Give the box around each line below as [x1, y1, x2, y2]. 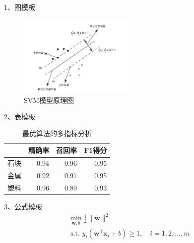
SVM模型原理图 [24, 95, 74, 105]
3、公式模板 [4, 201, 42, 212]
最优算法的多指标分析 [22, 128, 92, 138]
